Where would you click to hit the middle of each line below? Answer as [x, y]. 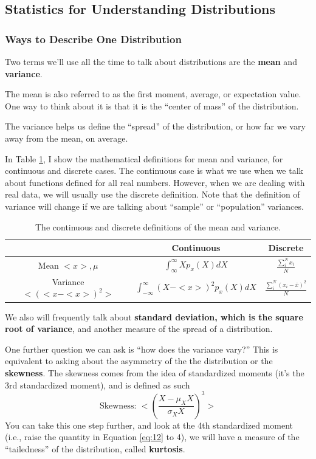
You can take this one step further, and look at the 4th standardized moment [149, 425]
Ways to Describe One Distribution [93, 39]
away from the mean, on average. [67, 138]
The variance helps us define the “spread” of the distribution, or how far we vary [155, 126]
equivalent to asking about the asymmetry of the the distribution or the [139, 361]
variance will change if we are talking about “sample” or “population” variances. [154, 206]
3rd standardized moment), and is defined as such [98, 385]
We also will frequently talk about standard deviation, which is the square [154, 316]
